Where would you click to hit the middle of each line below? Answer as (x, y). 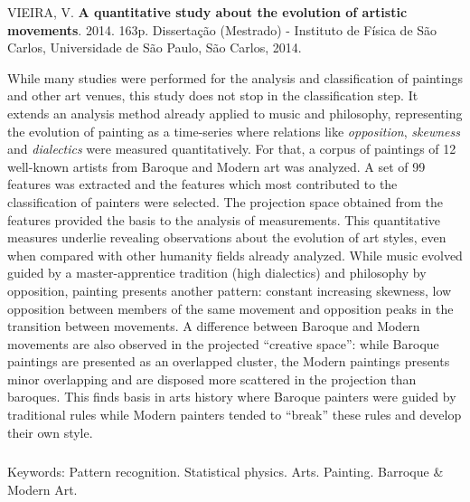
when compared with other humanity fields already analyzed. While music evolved (235, 255)
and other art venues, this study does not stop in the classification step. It (213, 95)
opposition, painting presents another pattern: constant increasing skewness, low (230, 290)
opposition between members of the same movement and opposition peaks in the (230, 308)
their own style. (50, 432)
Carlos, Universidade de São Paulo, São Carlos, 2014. (155, 47)
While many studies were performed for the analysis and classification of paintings (235, 77)
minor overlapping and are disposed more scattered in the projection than (212, 379)
